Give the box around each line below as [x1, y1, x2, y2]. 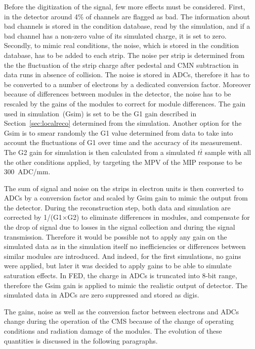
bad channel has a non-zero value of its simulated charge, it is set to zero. [4, 30, 227, 41]
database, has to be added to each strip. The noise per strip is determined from [4, 50, 245, 60]
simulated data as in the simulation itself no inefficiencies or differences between [4, 241, 246, 251]
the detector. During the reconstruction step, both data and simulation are [4, 202, 231, 212]
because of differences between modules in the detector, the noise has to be [4, 89, 231, 99]
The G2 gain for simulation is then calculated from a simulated [4, 147, 195, 157]
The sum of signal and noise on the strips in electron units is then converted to [4, 183, 244, 193]
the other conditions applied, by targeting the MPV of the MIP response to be [4, 156, 242, 167]
